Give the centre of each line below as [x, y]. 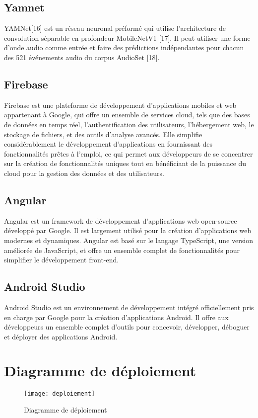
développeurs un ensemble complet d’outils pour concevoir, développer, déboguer [127, 327]
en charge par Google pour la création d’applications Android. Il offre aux [116, 317]
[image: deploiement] [60, 394]
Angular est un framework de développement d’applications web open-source [121, 220]
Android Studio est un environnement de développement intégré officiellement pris [129, 307]
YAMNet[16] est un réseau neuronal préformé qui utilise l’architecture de [115, 28]
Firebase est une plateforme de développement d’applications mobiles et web [120, 105]
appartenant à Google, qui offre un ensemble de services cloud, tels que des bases [127, 115]
